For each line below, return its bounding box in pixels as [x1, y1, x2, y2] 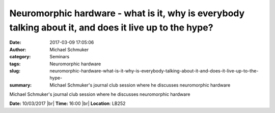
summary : [9, 82, 32, 88]
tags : [9, 61, 21, 67]
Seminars [49, 54, 70, 60]
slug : [9, 67, 20, 73]
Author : [9, 46, 26, 53]
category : [9, 54, 31, 60]
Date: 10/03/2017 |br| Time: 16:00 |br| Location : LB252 [9, 100, 126, 106]
